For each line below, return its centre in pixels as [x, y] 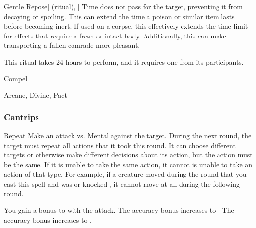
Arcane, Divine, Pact [36, 95]
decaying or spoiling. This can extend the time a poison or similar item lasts [119, 16]
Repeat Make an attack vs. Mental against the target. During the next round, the [128, 135]
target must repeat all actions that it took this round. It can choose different [120, 145]
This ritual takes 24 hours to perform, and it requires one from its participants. [124, 61]
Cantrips [21, 117]
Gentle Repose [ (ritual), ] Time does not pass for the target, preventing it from [123, 6]
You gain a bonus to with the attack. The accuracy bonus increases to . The [119, 210]
